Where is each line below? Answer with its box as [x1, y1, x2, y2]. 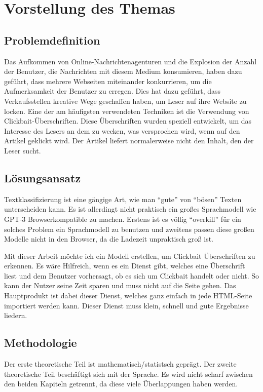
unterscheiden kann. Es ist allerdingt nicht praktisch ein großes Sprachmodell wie [4, 204, 256, 214]
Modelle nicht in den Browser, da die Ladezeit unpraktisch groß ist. [4, 233, 213, 244]
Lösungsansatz [4, 170, 81, 185]
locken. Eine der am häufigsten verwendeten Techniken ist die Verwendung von [4, 105, 249, 116]
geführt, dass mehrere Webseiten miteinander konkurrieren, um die [4, 75, 212, 86]
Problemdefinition [4, 32, 100, 48]
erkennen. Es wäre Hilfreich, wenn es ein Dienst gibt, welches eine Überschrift [4, 260, 245, 271]
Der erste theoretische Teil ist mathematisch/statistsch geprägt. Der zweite [4, 359, 237, 369]
